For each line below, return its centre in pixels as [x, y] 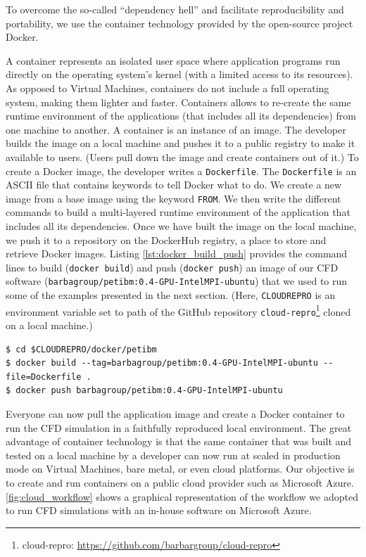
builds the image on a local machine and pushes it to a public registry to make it [181, 143]
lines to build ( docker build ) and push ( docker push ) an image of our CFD [172, 267]
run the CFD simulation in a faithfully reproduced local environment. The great [179, 427]
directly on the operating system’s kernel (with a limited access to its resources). [179, 74]
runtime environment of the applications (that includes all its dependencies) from [181, 116]
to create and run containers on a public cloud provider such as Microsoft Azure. [180, 483]
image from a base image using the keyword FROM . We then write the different [173, 198]
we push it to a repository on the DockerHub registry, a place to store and [166, 239]
